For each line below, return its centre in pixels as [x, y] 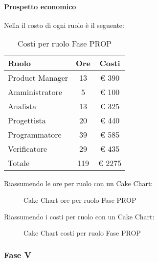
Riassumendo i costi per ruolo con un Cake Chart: [79, 216]
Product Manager [38, 78]
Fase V [18, 254]
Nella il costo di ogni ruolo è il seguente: [64, 25]
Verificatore [28, 149]
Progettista [27, 120]
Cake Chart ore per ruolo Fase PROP [80, 200]
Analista [22, 106]
